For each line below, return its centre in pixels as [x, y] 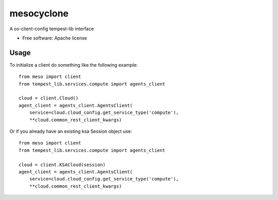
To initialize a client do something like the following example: [74, 65]
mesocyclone [39, 13]
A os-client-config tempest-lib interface [52, 29]
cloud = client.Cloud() [49, 98]
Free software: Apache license [55, 38]
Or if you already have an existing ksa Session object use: [71, 131]
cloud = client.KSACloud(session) [62, 165]
